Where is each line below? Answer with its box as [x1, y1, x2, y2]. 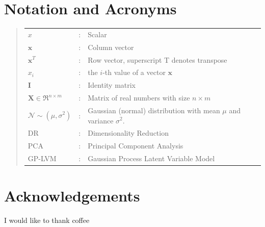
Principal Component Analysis [88, 140, 183, 151]
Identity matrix [88, 80, 136, 90]
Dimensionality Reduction [88, 128, 169, 138]
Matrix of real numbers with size [88, 92, 190, 103]
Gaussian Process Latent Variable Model [88, 153, 215, 164]
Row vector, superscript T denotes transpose [88, 54, 227, 65]
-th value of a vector [102, 67, 166, 78]
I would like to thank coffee [4, 215, 90, 225]
